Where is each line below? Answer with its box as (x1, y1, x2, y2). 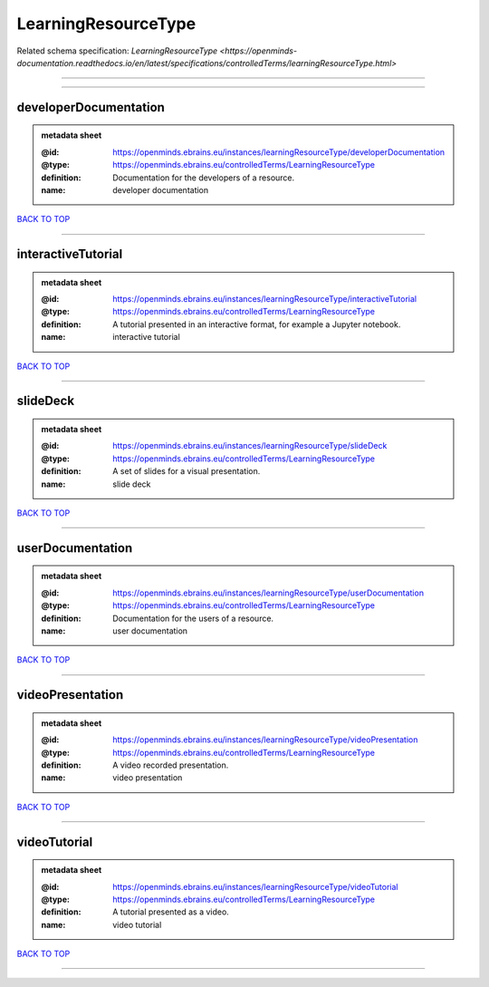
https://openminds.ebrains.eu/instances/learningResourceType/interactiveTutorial (112, 294, 417, 305)
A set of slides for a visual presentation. (112, 466, 261, 477)
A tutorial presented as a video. (112, 906, 230, 917)
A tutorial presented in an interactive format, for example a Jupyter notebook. (112, 318, 401, 330)
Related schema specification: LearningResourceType (16, 45, 218, 56)
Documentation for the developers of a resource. (112, 172, 295, 183)
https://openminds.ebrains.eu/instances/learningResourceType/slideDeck (112, 440, 388, 451)
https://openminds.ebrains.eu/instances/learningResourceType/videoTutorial (112, 881, 398, 892)
